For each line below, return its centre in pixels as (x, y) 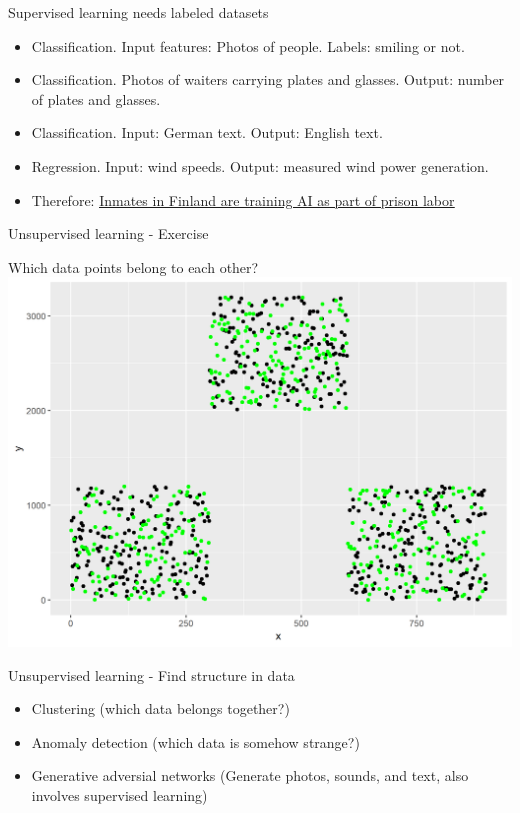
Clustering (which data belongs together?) (160, 708)
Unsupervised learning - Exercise (108, 233)
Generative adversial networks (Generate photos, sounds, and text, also (250, 775)
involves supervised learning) (119, 794)
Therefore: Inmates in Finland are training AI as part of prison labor (243, 199)
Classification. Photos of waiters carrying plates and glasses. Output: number (268, 79)
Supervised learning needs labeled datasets (138, 12)
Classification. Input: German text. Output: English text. (207, 132)
